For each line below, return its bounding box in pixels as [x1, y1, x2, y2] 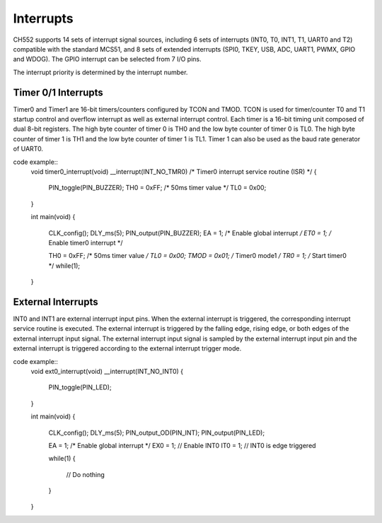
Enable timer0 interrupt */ [48, 238, 123, 247]
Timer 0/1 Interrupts [13, 86, 104, 98]
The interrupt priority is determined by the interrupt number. [13, 68, 188, 76]
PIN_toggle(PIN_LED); [48, 383, 112, 392]
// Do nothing [66, 470, 105, 478]
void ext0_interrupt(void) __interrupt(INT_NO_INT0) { [30, 367, 184, 375]
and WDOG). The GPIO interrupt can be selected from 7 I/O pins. [13, 55, 202, 64]
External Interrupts [13, 295, 98, 307]
